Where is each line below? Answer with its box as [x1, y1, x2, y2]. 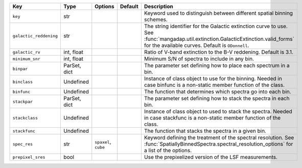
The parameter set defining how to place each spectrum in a [144, 62, 290, 69]
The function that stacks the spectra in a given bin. [144, 128, 267, 134]
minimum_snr [12, 56, 40, 61]
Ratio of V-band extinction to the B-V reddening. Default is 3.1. [144, 49, 294, 56]
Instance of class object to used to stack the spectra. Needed [144, 108, 292, 115]
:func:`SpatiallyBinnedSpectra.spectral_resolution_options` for [144, 140, 293, 148]
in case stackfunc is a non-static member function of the [144, 114, 281, 121]
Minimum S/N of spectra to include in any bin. [144, 55, 254, 62]
